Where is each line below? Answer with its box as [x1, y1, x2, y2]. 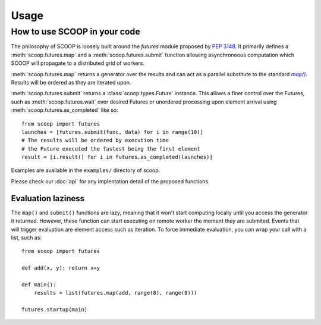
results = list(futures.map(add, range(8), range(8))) [33, 289, 197, 296]
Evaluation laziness [11, 193, 85, 204]
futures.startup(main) [21, 307, 88, 313]
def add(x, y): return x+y [21, 265, 100, 271]
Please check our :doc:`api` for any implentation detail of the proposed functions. [11, 177, 210, 185]
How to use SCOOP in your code [11, 26, 140, 37]
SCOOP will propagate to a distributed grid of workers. [11, 60, 145, 67]
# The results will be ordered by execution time [21, 137, 169, 144]
